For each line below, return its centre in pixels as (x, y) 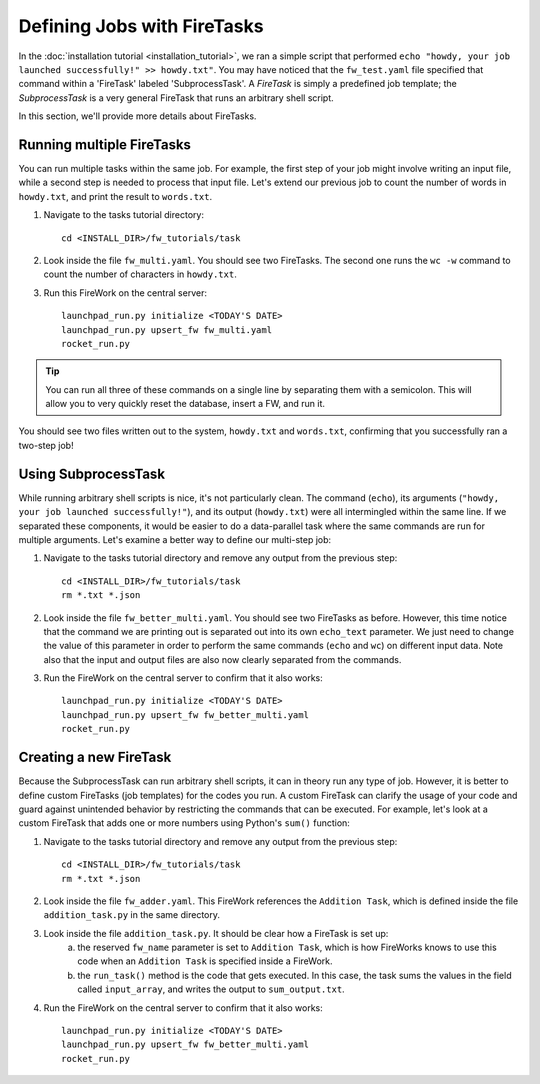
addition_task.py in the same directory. (131, 915)
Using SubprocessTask (91, 473)
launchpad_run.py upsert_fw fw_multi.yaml (167, 329)
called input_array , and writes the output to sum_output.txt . (211, 989)
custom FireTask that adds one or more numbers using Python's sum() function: (184, 823)
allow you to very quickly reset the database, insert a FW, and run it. (185, 404)
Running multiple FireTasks (105, 144)
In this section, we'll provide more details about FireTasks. (137, 116)
